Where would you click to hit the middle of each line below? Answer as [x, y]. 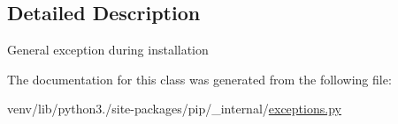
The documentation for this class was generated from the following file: [199, 79]
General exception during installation [108, 50]
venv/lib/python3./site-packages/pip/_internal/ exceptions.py [174, 109]
